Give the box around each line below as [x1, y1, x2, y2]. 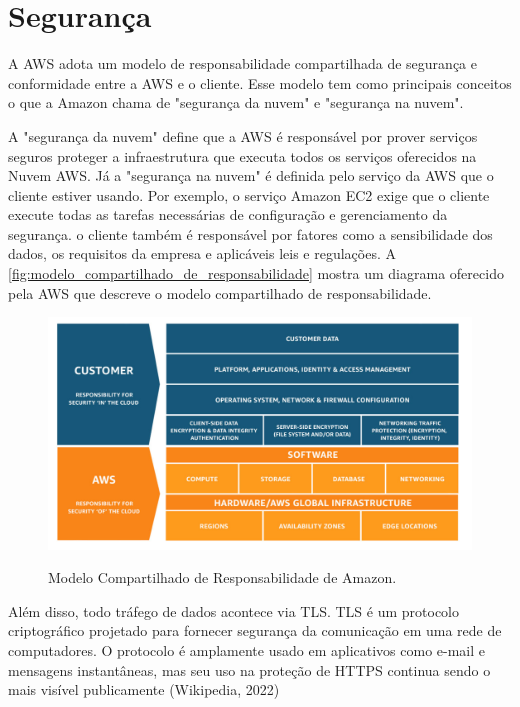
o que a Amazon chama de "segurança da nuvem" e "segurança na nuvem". [8, 92, 464, 113]
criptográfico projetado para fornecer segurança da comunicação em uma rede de [8, 620, 502, 641]
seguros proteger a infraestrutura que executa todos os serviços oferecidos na [8, 145, 477, 166]
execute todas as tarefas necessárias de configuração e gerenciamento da [8, 204, 448, 225]
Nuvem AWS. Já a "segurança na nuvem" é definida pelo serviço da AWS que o [8, 165, 494, 186]
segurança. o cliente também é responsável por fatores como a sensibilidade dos [8, 223, 493, 244]
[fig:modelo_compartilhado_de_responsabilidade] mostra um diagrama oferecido [8, 263, 504, 284]
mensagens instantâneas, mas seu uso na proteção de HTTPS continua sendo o [8, 659, 491, 680]
